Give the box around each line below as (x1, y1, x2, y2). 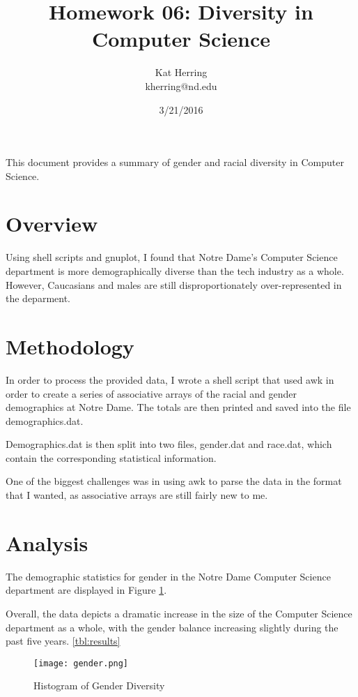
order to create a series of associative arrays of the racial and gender (6, 386, 297, 400)
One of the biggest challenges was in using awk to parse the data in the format (6, 474, 342, 488)
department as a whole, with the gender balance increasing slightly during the (6, 620, 338, 634)
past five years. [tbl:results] (6, 634, 120, 648)
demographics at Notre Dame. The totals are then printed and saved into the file (6, 400, 351, 414)
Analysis (6, 528, 88, 557)
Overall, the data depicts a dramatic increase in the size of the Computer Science (6, 606, 352, 620)
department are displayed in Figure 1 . (6, 583, 167, 597)
